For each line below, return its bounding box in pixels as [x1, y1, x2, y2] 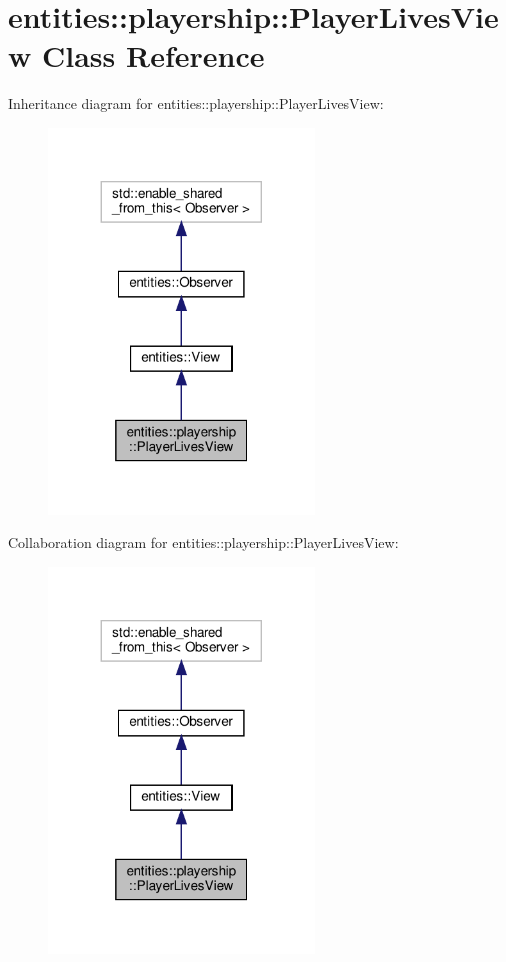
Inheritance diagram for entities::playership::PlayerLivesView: [8, 93, 384, 114]
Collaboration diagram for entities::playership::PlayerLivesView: [8, 532, 399, 553]
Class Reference [41, 35, 265, 76]
